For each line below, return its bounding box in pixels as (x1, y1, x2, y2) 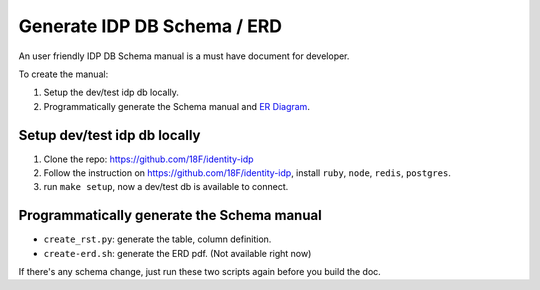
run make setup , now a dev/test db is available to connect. (43, 181, 289, 193)
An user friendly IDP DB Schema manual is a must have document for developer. (18, 50, 350, 62)
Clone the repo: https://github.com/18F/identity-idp (43, 153, 254, 165)
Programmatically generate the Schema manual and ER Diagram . (43, 100, 310, 112)
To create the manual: (18, 68, 109, 80)
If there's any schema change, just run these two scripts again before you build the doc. (18, 266, 382, 278)
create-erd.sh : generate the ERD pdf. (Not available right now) (43, 247, 312, 259)
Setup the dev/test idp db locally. (43, 86, 180, 99)
